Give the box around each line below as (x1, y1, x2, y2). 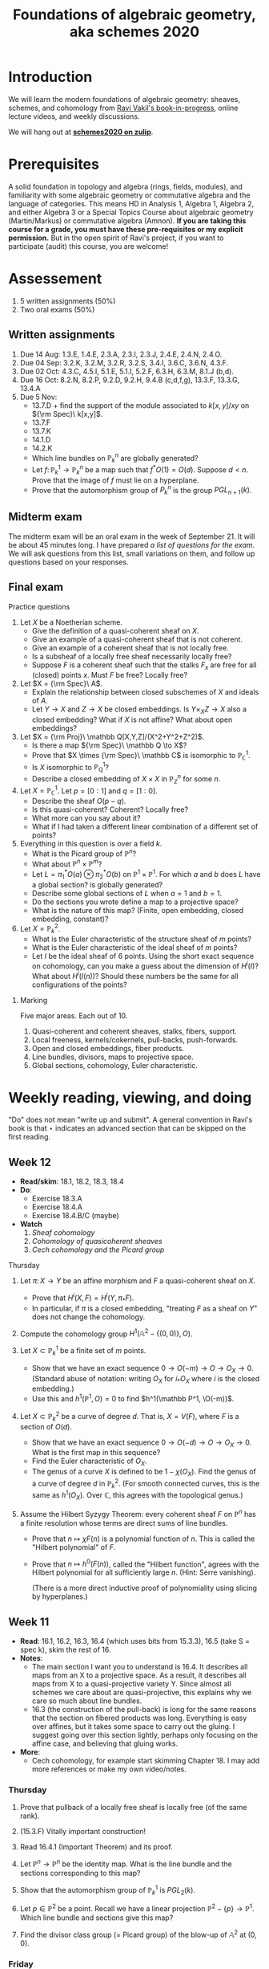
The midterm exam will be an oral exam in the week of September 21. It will (8, 532, 255, 541)
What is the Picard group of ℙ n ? (31, 847, 137, 858)
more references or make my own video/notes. (31, 1764, 187, 1774)
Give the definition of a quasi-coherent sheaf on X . (31, 626, 199, 635)
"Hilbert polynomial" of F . (31, 1542, 116, 1551)
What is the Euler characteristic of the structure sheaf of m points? (31, 934, 252, 944)
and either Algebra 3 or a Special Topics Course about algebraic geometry (8, 207, 254, 217)
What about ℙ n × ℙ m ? (31, 858, 102, 869)
